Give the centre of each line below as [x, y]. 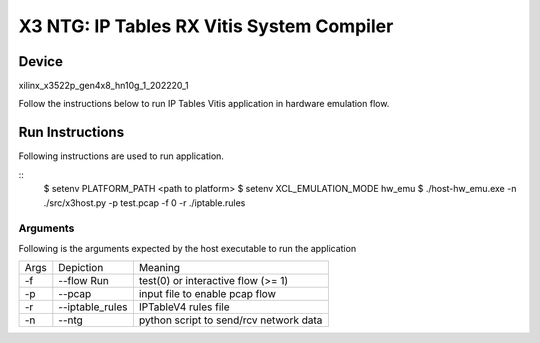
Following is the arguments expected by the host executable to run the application [187, 248]
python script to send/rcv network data [230, 320]
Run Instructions [71, 132]
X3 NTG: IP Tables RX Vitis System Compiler [206, 26]
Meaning [159, 268]
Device [41, 61]
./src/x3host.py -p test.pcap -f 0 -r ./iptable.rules [144, 202]
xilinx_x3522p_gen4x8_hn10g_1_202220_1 [103, 86]
